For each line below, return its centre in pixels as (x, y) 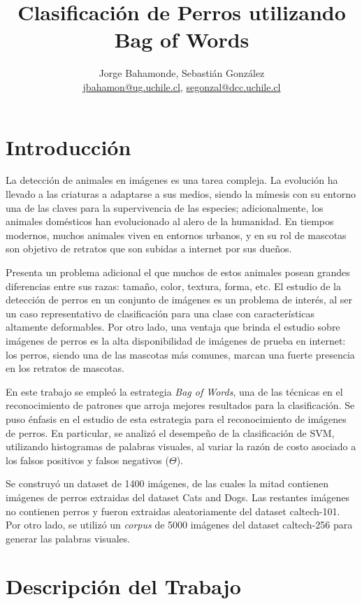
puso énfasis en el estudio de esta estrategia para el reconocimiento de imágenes (176, 418)
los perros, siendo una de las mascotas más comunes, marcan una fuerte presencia (180, 354)
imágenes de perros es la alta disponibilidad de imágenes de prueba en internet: (176, 340)
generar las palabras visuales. (68, 538)
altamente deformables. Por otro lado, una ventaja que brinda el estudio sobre (173, 327)
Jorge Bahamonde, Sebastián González (182, 73)
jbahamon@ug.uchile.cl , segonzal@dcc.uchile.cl (182, 86)
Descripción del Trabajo (123, 586)
